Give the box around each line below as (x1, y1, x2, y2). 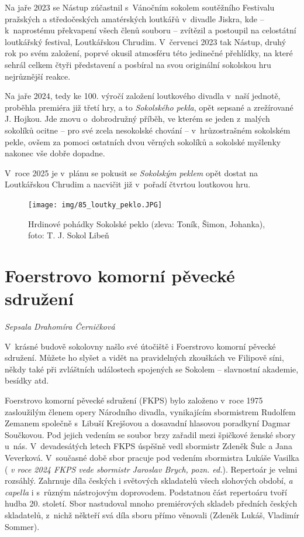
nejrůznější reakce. (5, 70, 71, 82)
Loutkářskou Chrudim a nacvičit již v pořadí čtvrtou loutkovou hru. (5, 178, 251, 190)
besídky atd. (5, 374, 49, 386)
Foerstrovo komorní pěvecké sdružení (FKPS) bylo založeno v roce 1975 (5, 394, 263, 406)
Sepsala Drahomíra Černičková (5, 320, 115, 333)
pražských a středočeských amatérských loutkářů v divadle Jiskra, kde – (5, 12, 264, 25)
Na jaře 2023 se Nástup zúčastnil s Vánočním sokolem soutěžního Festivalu (5, 1, 275, 13)
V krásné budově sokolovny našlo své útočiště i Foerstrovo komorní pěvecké (5, 340, 276, 352)
